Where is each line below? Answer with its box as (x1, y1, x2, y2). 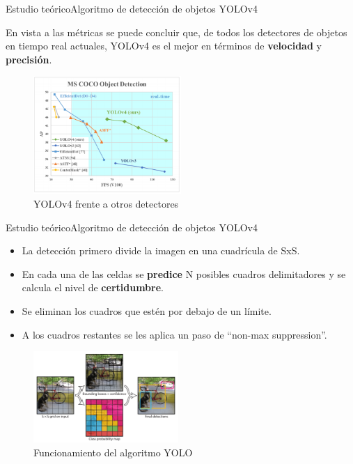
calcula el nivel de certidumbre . (22, 280, 164, 295)
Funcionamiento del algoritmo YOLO (33, 444, 193, 459)
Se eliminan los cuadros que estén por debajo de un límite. (22, 303, 272, 318)
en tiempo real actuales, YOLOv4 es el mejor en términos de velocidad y (6, 38, 322, 53)
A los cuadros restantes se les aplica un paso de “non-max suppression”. (22, 327, 327, 341)
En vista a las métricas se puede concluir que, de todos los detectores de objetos (6, 24, 347, 39)
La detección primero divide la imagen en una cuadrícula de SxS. (22, 243, 300, 258)
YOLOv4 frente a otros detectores (33, 196, 179, 210)
